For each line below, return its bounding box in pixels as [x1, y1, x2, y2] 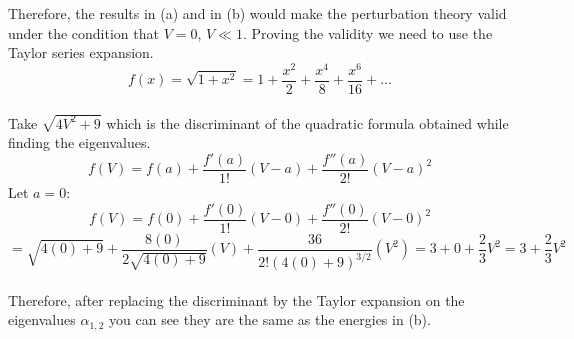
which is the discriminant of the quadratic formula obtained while [106, 112, 509, 133]
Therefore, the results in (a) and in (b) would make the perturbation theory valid [8, 3, 507, 23]
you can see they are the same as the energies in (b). [109, 309, 431, 330]
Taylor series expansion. [8, 42, 154, 63]
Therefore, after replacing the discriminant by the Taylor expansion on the [8, 289, 465, 310]
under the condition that [8, 22, 159, 43]
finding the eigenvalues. [8, 132, 151, 153]
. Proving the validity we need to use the [242, 22, 493, 43]
